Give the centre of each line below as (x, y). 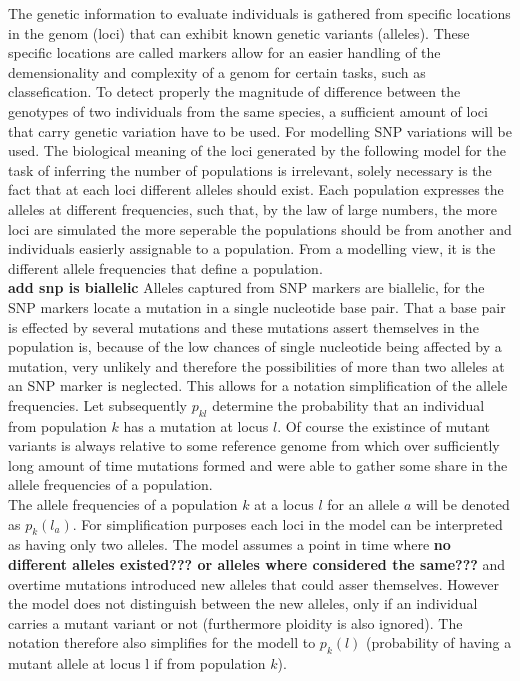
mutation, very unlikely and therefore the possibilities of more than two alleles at (256, 365)
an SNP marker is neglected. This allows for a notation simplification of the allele (258, 385)
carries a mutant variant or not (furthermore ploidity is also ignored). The (235, 622)
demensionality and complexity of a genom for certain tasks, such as (217, 71)
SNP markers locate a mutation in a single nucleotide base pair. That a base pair (257, 306)
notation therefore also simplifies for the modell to (162, 642)
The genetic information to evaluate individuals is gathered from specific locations (259, 13)
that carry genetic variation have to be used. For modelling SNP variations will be (260, 130)
